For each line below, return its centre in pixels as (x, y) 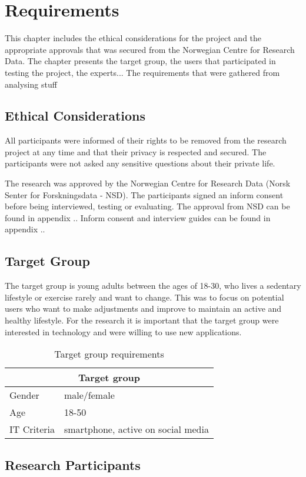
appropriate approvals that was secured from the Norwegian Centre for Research (150, 49)
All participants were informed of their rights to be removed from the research (146, 140)
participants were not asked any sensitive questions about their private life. (140, 163)
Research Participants (73, 464)
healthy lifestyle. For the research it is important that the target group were (142, 320)
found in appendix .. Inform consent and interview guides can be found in (138, 217)
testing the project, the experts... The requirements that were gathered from (142, 72)
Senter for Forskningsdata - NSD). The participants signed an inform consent (144, 194)
